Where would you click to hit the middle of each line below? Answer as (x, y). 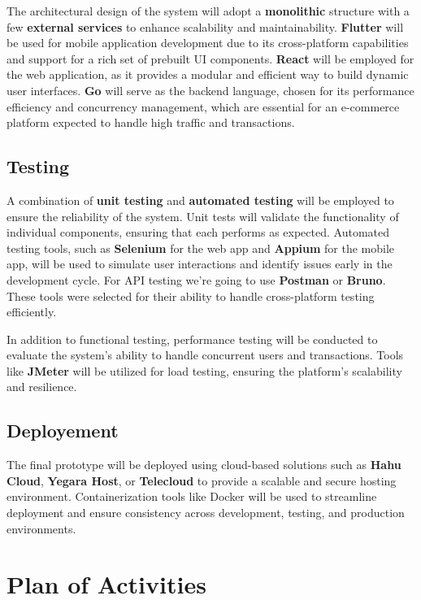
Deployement (63, 430)
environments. (41, 528)
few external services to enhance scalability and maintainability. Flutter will (205, 26)
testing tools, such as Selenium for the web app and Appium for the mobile (201, 248)
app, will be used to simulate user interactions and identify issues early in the (200, 264)
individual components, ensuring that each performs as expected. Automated (198, 232)
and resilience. (42, 387)
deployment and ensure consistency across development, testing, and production (206, 513)
